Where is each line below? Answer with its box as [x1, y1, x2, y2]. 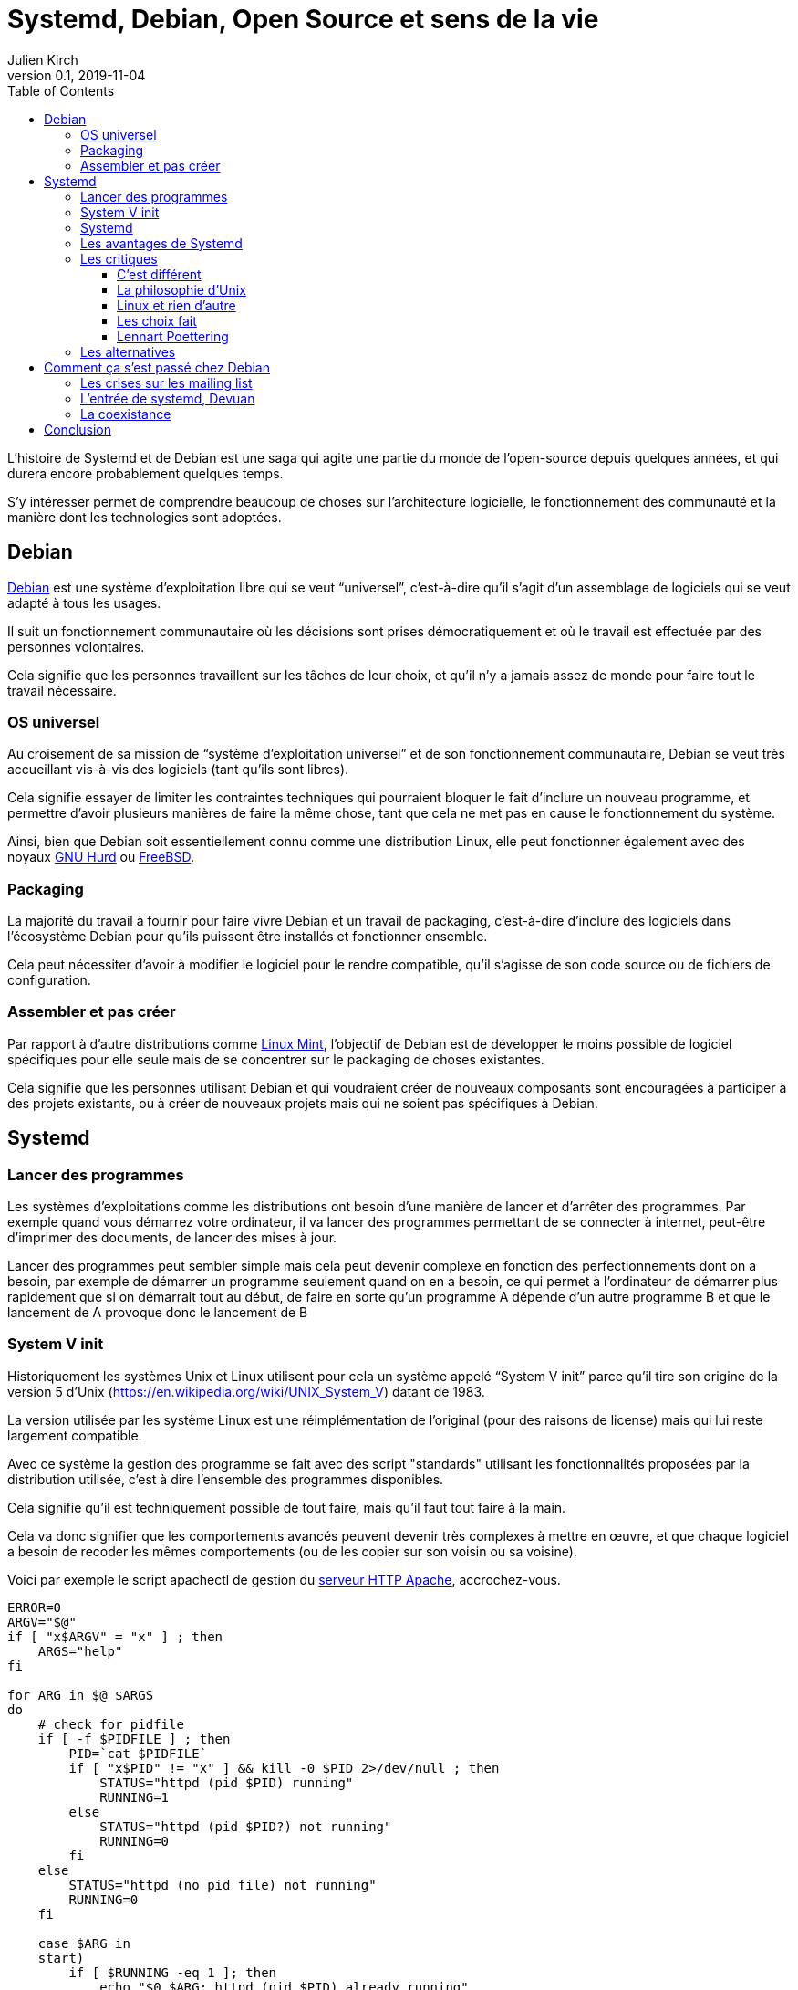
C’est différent [117, 266, 202, 282]
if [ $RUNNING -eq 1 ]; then [68, 1964, 277, 1980]
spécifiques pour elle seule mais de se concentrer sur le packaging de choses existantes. [7, 1051, 544, 1067]
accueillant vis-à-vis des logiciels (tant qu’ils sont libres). [7, 761, 349, 778]
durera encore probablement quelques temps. [7, 465, 284, 481]
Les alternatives [80, 343, 176, 360]
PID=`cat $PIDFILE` [68, 1745, 208, 1761]
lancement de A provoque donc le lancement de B [7, 1304, 308, 1321]
